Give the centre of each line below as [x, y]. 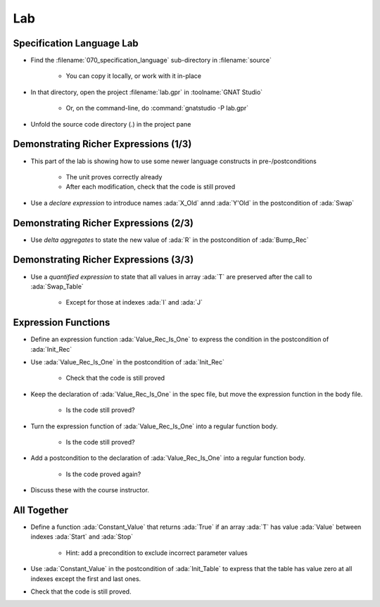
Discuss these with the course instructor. [90, 490]
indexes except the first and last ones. [86, 579]
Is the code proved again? [103, 474]
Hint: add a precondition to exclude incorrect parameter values [157, 553]
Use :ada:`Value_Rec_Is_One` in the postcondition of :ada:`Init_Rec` [127, 362]
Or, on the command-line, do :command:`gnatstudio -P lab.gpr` [157, 108]
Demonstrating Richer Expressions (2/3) [103, 223]
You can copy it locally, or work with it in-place [134, 76]
